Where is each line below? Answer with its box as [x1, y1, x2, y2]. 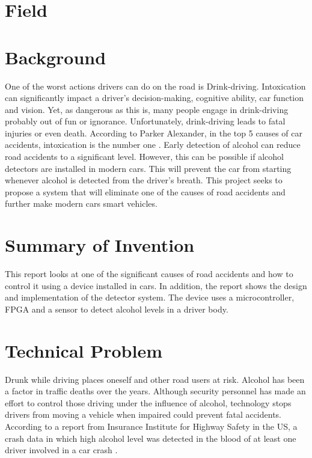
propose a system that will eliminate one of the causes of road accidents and [5, 185, 286, 198]
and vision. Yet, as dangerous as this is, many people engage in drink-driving [5, 103, 289, 115]
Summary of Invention [5, 233, 195, 257]
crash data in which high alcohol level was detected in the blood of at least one [5, 432, 296, 444]
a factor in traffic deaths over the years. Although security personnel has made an [5, 385, 306, 397]
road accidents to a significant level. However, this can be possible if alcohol [5, 150, 284, 163]
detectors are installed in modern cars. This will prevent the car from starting [5, 162, 292, 174]
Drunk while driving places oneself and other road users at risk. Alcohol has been [5, 373, 305, 385]
